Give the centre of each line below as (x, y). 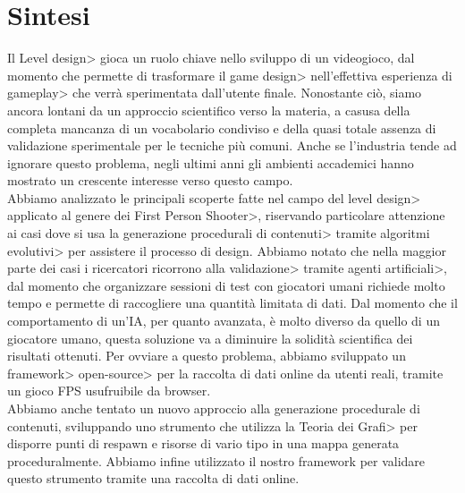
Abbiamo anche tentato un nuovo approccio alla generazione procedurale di (214, 408)
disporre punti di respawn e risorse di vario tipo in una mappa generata (203, 443)
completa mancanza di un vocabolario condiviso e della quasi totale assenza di (222, 127)
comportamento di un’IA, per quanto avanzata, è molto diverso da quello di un (224, 321)
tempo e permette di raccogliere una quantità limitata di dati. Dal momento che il (232, 303)
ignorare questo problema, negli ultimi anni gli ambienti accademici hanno (211, 162)
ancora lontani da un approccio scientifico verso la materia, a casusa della (209, 110)
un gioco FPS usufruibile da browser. (109, 391)
